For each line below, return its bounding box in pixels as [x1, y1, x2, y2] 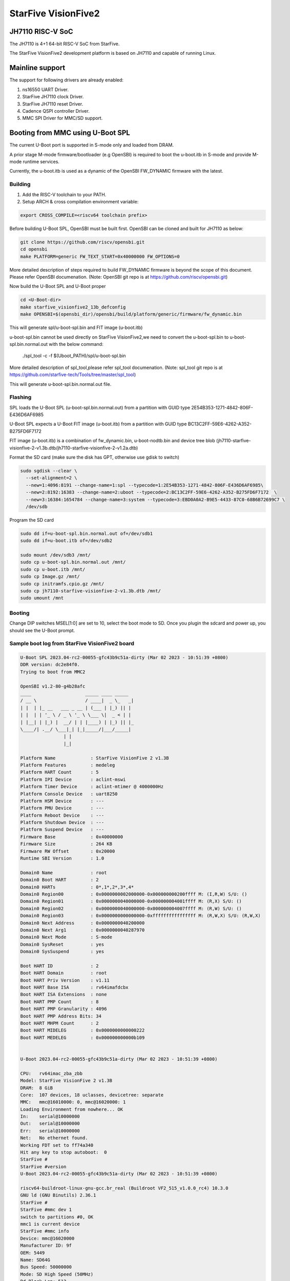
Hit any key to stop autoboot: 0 [20, 1149, 107, 1155]
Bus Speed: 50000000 [20, 1264, 72, 1270]
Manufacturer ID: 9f [20, 1243, 72, 1249]
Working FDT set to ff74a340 [20, 1142, 94, 1148]
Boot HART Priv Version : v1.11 [20, 977, 110, 983]
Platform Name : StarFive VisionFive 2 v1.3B [20, 755, 169, 761]
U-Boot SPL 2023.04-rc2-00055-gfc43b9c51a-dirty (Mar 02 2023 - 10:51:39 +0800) [20, 655, 229, 660]
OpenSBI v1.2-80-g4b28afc [20, 683, 86, 689]
